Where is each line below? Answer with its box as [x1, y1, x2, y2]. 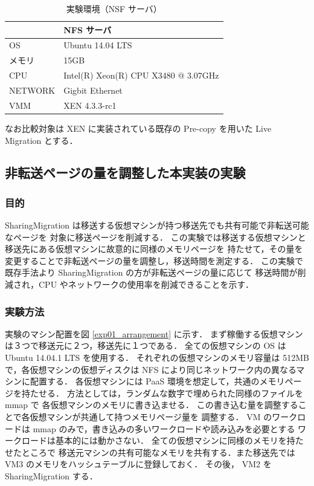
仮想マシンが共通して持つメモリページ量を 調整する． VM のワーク [30, 410, 298, 423]
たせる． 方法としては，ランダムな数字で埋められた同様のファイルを [30, 386, 303, 399]
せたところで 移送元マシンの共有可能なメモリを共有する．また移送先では [5, 445, 295, 458]
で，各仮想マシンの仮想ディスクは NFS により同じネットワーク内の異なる [5, 363, 296, 375]
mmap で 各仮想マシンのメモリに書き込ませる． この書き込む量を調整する [5, 398, 298, 411]
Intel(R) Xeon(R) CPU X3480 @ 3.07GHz [63, 69, 219, 82]
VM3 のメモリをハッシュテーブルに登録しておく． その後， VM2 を [5, 458, 272, 470]
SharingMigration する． [5, 470, 98, 482]
